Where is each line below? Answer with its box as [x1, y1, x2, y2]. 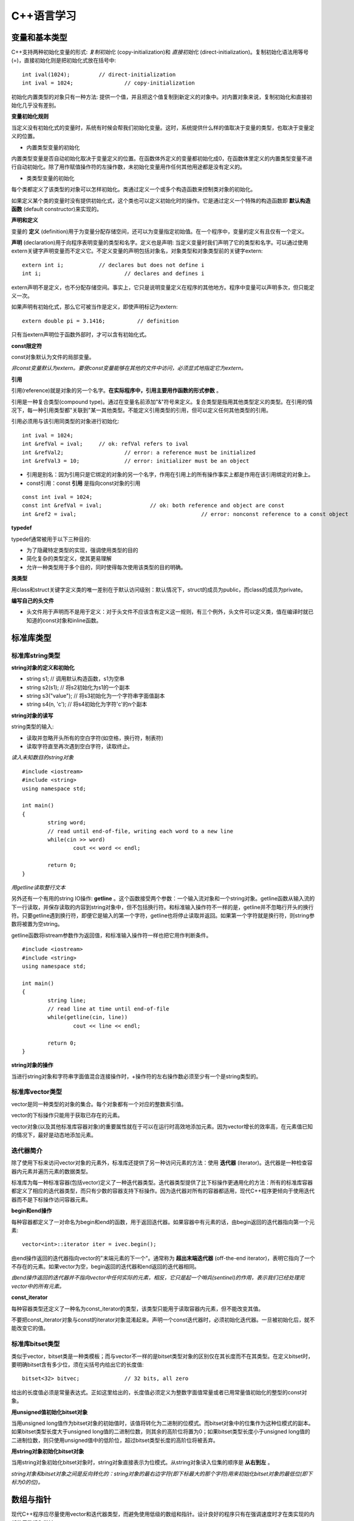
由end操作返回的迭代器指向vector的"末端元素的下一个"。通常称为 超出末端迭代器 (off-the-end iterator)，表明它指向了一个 [11, 1254, 315, 1262]
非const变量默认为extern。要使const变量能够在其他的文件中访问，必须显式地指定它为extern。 [11, 364, 247, 372]
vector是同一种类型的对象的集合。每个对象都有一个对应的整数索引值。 [11, 1100, 187, 1107]
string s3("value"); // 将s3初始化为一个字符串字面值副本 [26, 692, 165, 700]
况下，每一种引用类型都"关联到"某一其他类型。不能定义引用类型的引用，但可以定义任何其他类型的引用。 [11, 406, 272, 414]
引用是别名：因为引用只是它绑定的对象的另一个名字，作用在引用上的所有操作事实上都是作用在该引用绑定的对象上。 [26, 471, 314, 478]
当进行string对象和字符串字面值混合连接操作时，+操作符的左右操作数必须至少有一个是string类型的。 [11, 1073, 262, 1080]
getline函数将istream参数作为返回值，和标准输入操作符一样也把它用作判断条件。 [11, 931, 212, 939]
